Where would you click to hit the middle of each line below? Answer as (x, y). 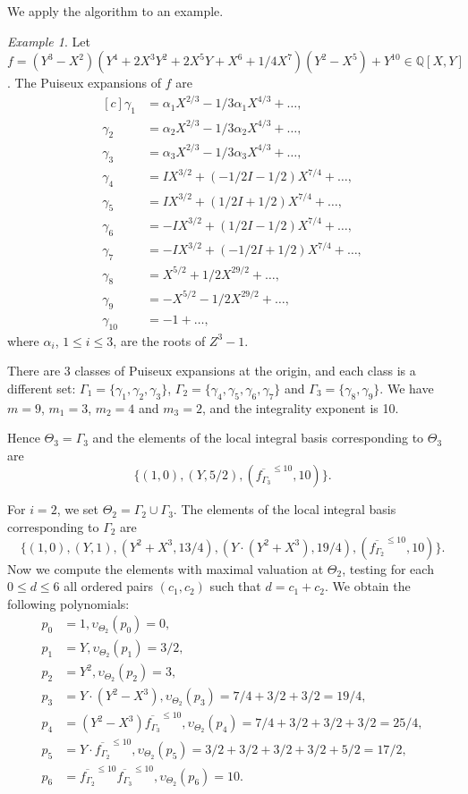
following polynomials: (68, 603)
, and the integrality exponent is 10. (300, 407)
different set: (42, 388)
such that (235, 586)
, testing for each (388, 568)
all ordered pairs (109, 586)
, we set (77, 509)
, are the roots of (159, 340)
